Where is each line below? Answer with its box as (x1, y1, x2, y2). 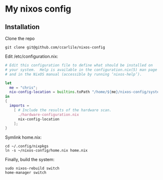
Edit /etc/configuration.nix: (5, 53, 58, 59)
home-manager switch (5, 170, 47, 175)
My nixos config (5, 3, 71, 15)
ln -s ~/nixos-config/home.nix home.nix (5, 148, 88, 153)
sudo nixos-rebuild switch (5, 166, 60, 171)
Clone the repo (5, 35, 35, 41)
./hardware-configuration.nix (17, 112, 79, 117)
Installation (5, 23, 40, 31)
